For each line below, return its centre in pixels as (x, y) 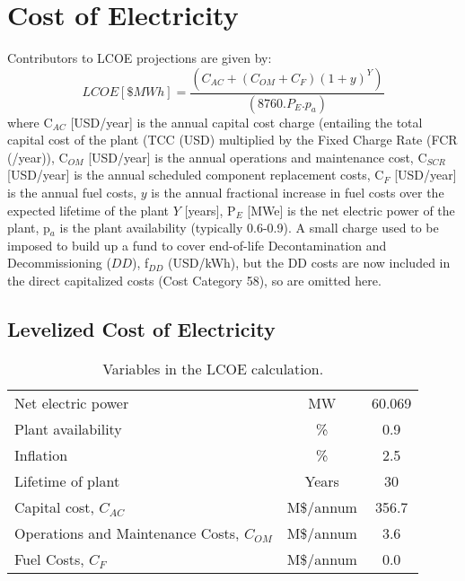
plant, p (29, 228)
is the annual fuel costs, (72, 192)
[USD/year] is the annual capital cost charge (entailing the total (246, 122)
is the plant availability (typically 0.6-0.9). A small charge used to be (249, 228)
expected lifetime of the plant (88, 210)
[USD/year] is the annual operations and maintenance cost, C (258, 157)
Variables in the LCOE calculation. (213, 368)
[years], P (210, 210)
